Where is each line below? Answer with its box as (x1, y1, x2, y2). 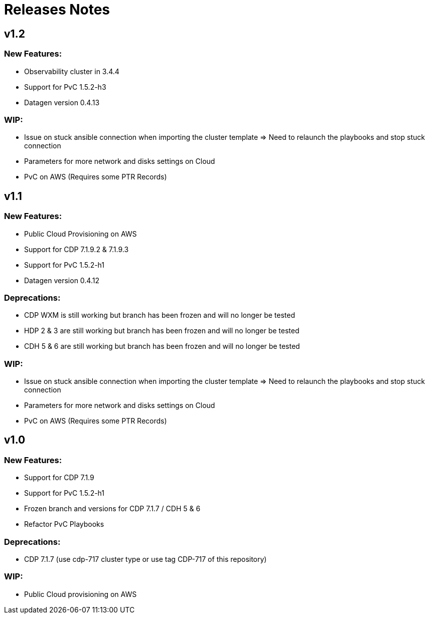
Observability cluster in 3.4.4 (24, 67, 119, 76)
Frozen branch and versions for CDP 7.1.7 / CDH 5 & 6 (24, 504, 201, 513)
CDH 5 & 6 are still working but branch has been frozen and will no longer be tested (24, 342, 300, 351)
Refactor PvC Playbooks (24, 520, 104, 529)
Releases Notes (4, 1, 110, 18)
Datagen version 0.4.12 (24, 276, 99, 285)
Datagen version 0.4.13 (24, 98, 100, 107)
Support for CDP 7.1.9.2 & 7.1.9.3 (24, 245, 129, 254)
